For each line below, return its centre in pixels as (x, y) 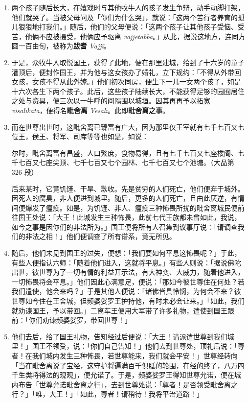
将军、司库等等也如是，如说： (101, 136)
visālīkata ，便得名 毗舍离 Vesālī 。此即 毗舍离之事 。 (90, 110)
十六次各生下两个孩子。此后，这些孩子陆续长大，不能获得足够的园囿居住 (128, 91)
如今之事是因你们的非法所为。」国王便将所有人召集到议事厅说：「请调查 (124, 226)
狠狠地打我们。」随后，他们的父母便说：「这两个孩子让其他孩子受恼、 (128, 27)
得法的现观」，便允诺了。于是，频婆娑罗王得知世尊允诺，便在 (136, 375)
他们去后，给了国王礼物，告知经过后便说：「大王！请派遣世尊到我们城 (123, 336)
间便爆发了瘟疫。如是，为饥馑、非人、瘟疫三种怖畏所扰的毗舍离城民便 (124, 207)
